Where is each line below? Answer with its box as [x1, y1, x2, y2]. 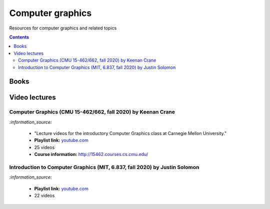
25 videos [34, 144, 55, 150]
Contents [9, 34, 29, 40]
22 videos [34, 192, 55, 198]
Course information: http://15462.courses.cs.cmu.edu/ [34, 151, 148, 157]
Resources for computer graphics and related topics [9, 25, 117, 31]
